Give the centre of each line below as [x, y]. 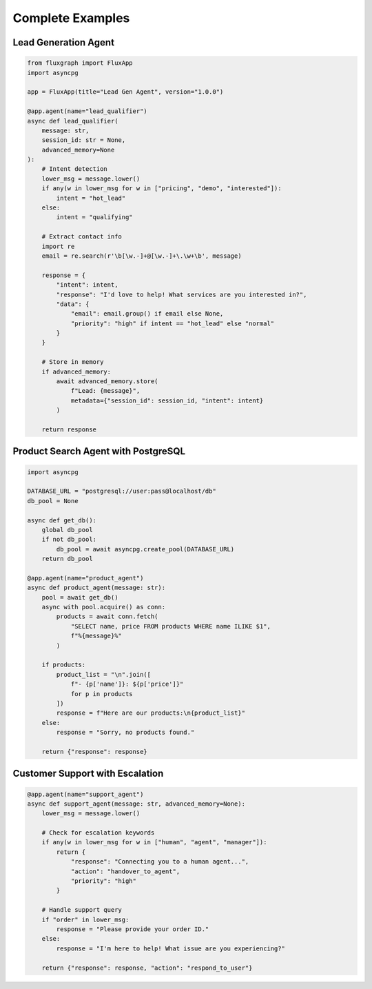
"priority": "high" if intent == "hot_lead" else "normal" [173, 323]
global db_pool [67, 530]
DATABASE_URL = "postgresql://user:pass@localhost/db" [122, 491]
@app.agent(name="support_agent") [85, 794]
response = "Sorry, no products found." [125, 733]
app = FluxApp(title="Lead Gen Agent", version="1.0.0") [125, 92]
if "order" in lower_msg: [85, 919]
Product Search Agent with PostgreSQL [99, 451]
